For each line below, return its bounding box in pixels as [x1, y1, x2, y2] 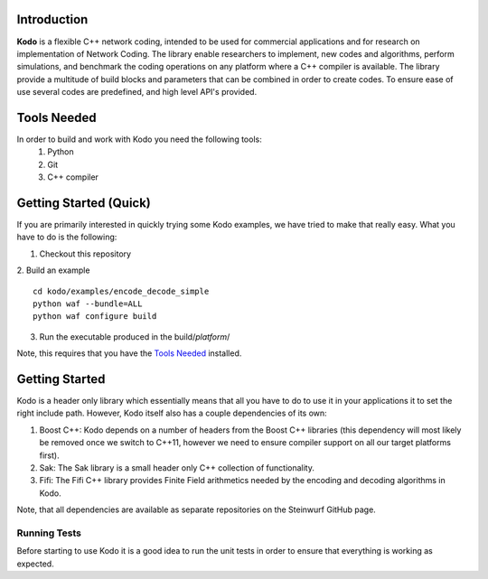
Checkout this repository [39, 248, 131, 259]
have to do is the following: [16, 231, 117, 243]
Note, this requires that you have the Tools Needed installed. [16, 348, 242, 359]
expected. [16, 558, 54, 569]
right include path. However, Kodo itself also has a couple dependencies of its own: [16, 407, 327, 419]
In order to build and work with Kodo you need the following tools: [16, 134, 262, 145]
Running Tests [16, 527, 81, 539]
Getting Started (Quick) [16, 195, 151, 210]
